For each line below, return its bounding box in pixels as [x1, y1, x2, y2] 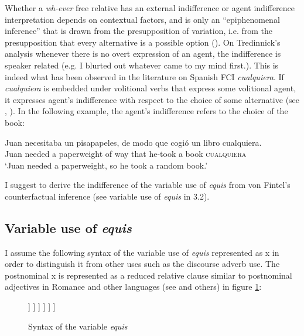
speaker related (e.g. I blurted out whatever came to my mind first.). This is [5, 59, 279, 71]
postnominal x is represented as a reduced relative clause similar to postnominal [5, 269, 292, 281]
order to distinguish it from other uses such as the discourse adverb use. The [5, 258, 280, 270]
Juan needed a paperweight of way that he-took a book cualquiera [5, 148, 247, 160]
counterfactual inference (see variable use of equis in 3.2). [5, 190, 210, 202]
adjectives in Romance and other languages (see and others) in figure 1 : [5, 280, 262, 293]
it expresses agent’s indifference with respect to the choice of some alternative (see [5, 93, 300, 105]
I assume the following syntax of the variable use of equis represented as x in [5, 246, 279, 258]
